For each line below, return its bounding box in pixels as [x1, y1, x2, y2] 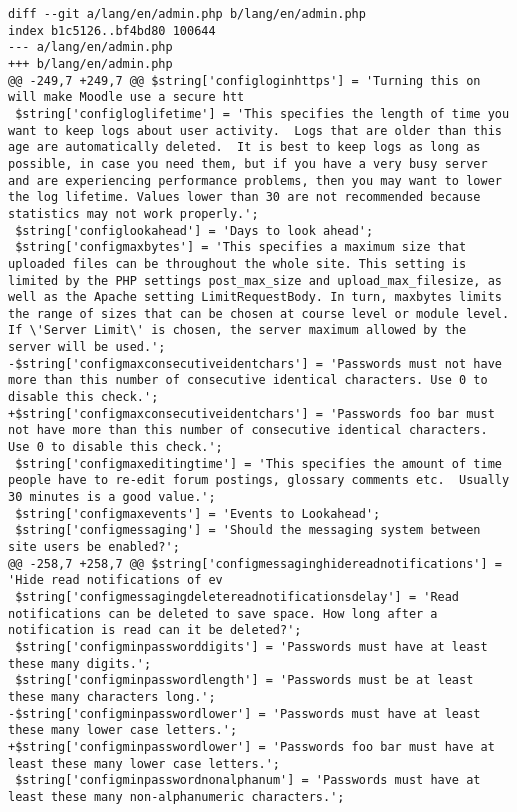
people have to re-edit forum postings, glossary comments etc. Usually [8, 473, 510, 488]
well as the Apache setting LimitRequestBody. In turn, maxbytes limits [8, 290, 502, 305]
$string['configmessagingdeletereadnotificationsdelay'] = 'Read [15, 589, 460, 604]
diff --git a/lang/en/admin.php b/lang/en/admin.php [8, 7, 366, 21]
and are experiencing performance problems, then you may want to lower [8, 173, 502, 188]
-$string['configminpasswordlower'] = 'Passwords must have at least [8, 706, 481, 721]
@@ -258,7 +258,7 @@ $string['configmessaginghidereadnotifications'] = [8, 556, 502, 571]
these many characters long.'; [8, 689, 216, 704]
